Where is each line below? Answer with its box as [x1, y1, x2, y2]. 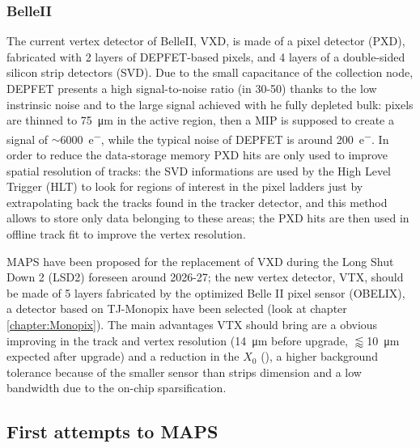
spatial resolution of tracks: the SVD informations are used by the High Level [6, 162, 391, 179]
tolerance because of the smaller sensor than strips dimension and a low [6, 363, 362, 380]
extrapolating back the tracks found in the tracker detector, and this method [6, 193, 388, 210]
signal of [6, 130, 49, 147]
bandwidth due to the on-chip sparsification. [6, 379, 227, 396]
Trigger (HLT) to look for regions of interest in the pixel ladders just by [6, 178, 363, 195]
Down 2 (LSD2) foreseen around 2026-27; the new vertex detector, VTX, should [6, 268, 404, 285]
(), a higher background [261, 348, 378, 365]
